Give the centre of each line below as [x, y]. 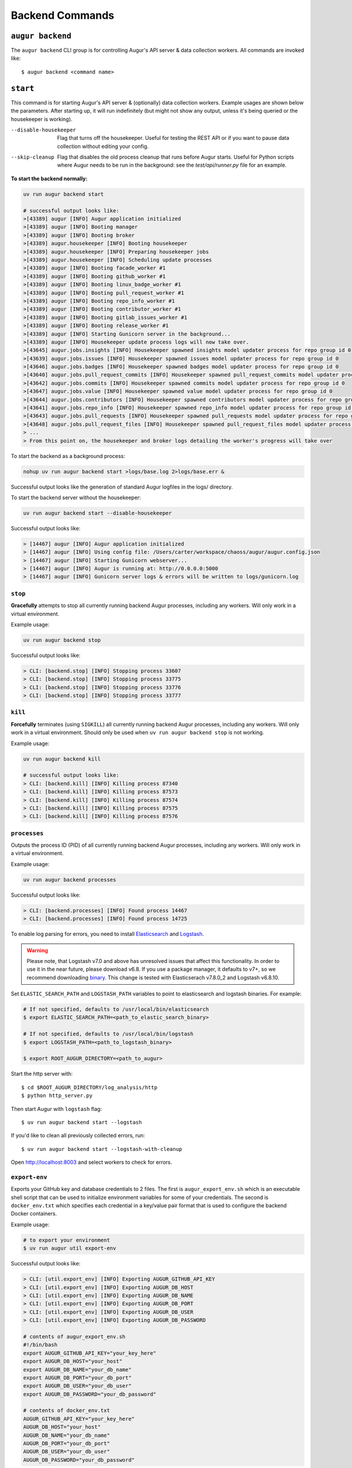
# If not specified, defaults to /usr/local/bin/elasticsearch [116, 1009]
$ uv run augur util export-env [70, 1248]
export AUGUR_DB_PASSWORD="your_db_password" [90, 1394]
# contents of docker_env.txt [67, 1410]
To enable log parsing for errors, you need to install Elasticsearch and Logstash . [107, 934]
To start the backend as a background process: [68, 456]
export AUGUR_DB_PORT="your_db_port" [77, 1378]
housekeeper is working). [42, 119]
